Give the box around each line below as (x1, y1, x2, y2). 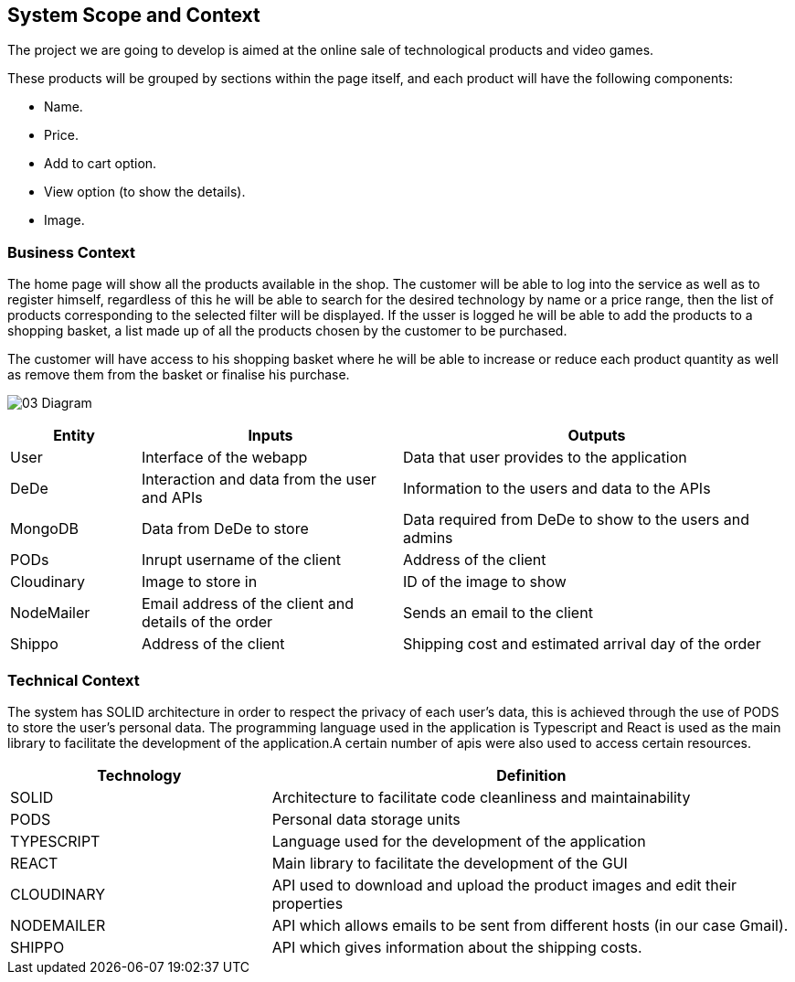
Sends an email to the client (402, 603, 593, 623)
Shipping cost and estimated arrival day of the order (402, 635, 761, 654)
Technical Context (7, 670, 140, 689)
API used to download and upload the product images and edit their (271, 875, 737, 894)
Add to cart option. (44, 155, 157, 172)
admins (402, 528, 453, 548)
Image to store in (141, 572, 258, 592)
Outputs (567, 426, 626, 445)
